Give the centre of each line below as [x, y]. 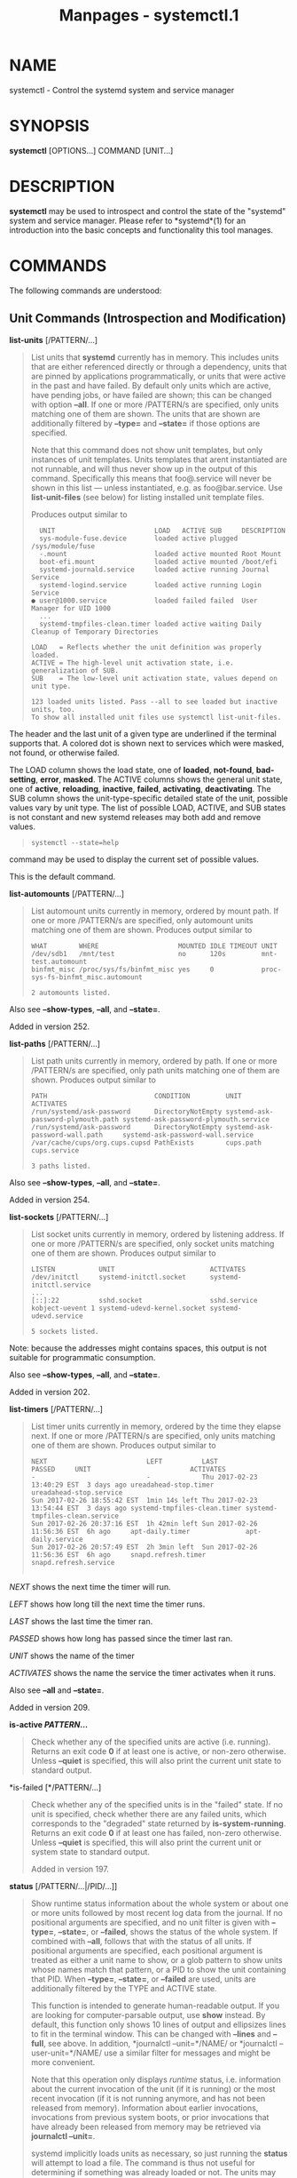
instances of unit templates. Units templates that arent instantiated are [159, 459]
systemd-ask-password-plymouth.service [196, 1119]
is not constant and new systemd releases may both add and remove [135, 817]
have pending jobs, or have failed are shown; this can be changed [151, 395]
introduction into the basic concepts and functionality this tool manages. [141, 230]
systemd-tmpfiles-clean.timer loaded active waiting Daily [151, 624]
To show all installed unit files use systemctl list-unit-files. [156, 717]
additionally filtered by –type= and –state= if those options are [145, 423]
